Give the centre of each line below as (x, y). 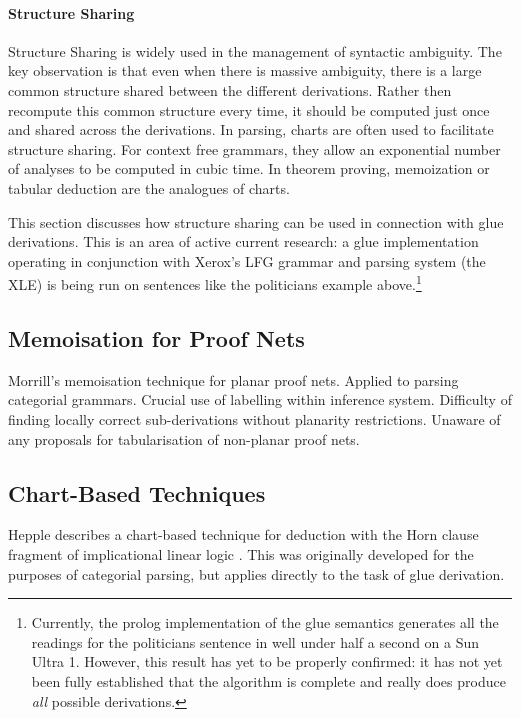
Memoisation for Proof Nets (156, 337)
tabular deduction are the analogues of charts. (149, 187)
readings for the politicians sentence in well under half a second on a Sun (255, 641)
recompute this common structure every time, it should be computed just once (249, 109)
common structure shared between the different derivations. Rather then (230, 89)
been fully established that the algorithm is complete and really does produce (268, 680)
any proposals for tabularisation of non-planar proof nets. (184, 438)
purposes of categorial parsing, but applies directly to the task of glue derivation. (256, 573)
